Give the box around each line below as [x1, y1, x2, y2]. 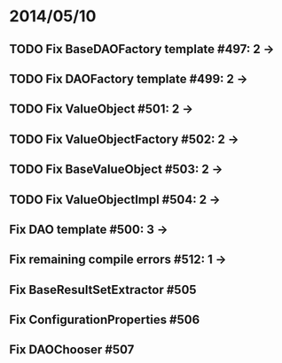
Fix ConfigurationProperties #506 [9, 313, 200, 328]
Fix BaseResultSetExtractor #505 [9, 282, 197, 297]
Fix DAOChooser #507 [9, 343, 135, 358]
